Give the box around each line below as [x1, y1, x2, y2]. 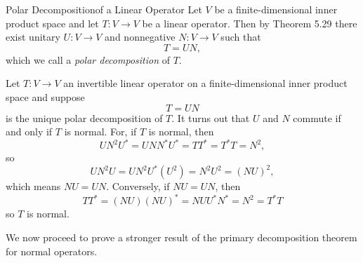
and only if [6, 124, 53, 139]
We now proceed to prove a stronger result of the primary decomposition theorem [6, 230, 357, 245]
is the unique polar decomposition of [6, 110, 163, 125]
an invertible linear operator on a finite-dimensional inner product [63, 76, 348, 90]
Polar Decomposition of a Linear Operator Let [6, 2, 202, 16]
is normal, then [148, 124, 214, 139]
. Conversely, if [106, 179, 170, 194]
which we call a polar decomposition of [6, 52, 170, 67]
